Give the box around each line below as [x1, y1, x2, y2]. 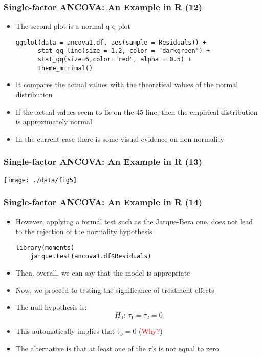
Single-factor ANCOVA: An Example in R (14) [4, 196, 202, 208]
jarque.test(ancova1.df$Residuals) [30, 253, 151, 260]
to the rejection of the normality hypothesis [15, 226, 152, 237]
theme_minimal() [37, 64, 93, 72]
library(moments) [15, 244, 75, 251]
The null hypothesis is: [15, 302, 87, 312]
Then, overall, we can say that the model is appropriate [15, 267, 190, 278]
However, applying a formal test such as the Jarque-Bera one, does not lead [15, 216, 253, 226]
